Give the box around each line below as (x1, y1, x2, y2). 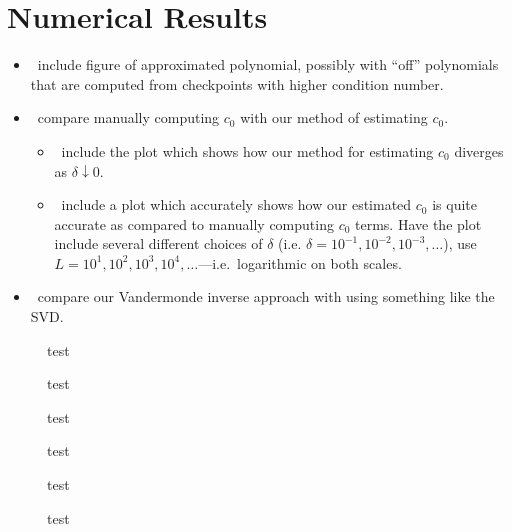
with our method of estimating (240, 107, 428, 128)
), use (443, 233, 477, 254)
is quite (432, 194, 477, 215)
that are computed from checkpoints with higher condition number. (30, 73, 444, 94)
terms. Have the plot (355, 213, 482, 234)
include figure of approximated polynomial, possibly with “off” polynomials (37, 54, 499, 75)
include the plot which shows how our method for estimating (61, 140, 434, 161)
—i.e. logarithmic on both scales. (198, 252, 402, 273)
